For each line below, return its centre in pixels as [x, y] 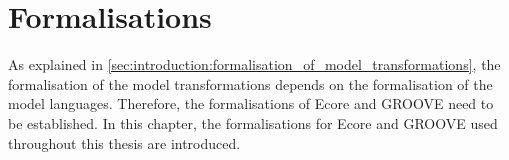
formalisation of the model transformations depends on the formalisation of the [250, 83]
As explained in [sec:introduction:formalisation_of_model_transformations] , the [254, 64]
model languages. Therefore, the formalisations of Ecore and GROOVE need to [251, 103]
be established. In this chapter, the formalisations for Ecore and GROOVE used [253, 122]
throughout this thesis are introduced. [124, 142]
